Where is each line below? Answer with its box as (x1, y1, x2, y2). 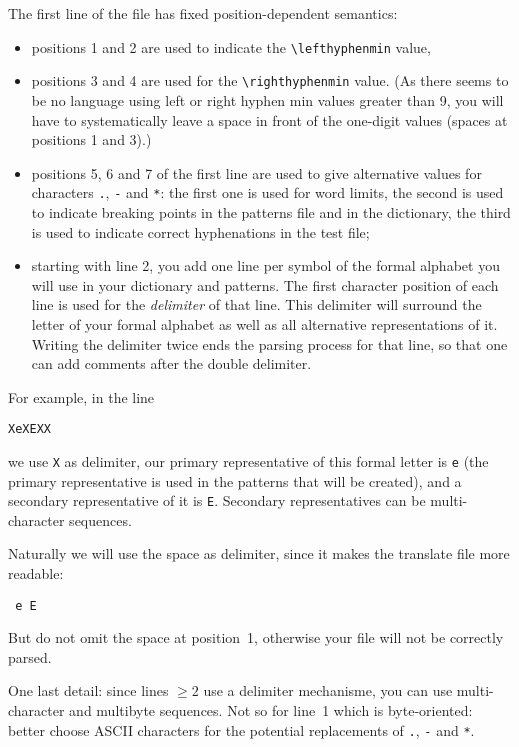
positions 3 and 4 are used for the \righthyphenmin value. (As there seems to (31, 70, 509, 91)
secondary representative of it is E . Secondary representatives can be (8, 490, 426, 511)
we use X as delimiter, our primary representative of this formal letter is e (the (8, 450, 489, 471)
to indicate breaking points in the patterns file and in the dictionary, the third (31, 201, 511, 222)
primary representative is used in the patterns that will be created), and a (8, 470, 462, 491)
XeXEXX (8, 422, 51, 437)
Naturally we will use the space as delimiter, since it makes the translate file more (8, 543, 510, 564)
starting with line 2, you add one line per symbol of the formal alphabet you (31, 255, 500, 276)
